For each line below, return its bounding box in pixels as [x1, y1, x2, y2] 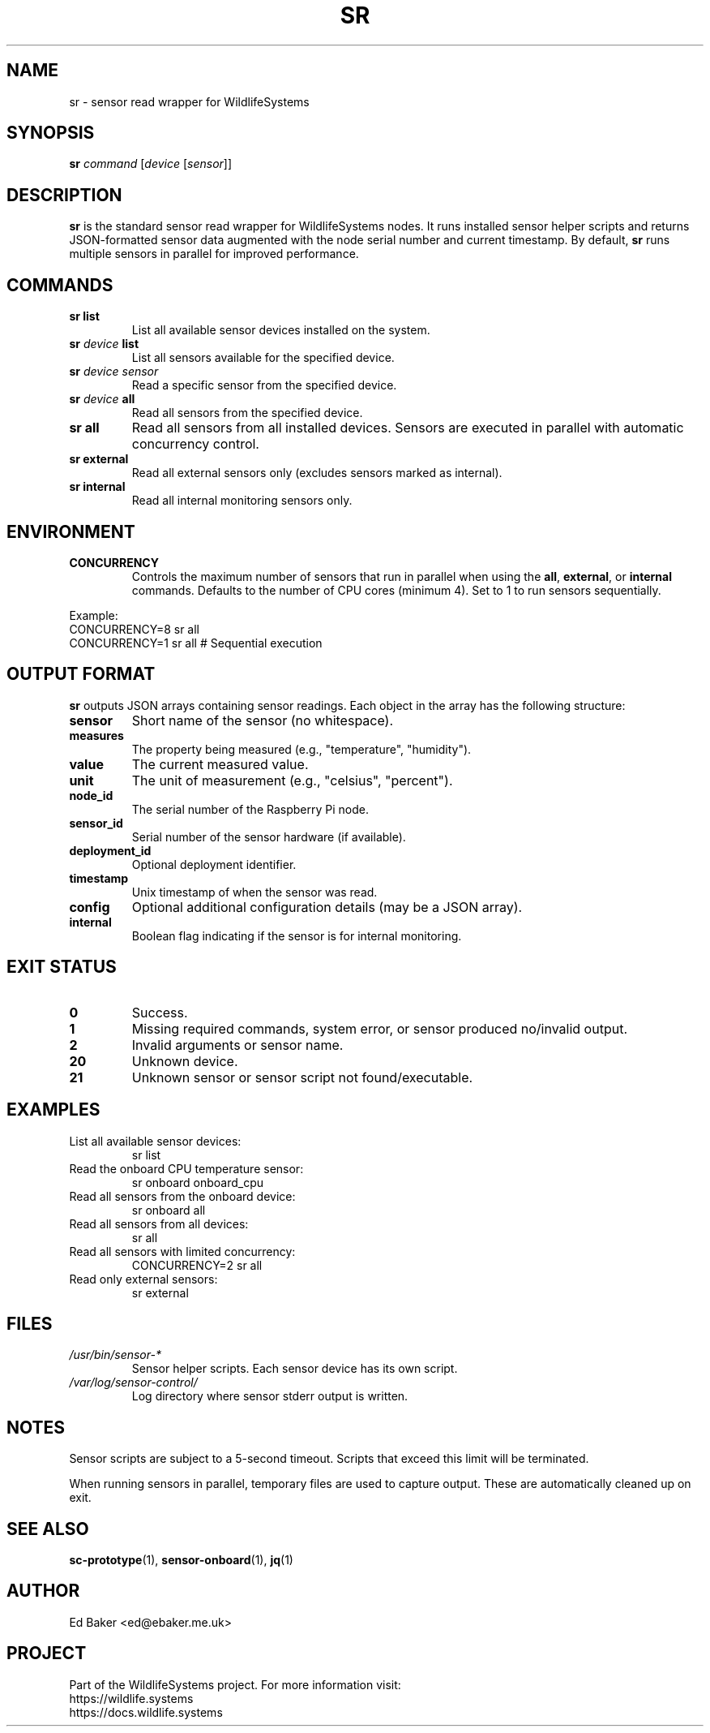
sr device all [69, 392, 135, 406]
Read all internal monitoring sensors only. [131, 493, 353, 508]
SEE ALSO [6, 1518, 89, 1539]
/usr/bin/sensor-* [69, 1348, 161, 1362]
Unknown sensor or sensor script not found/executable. [131, 1069, 473, 1086]
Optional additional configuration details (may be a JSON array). [131, 898, 523, 915]
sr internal [69, 479, 126, 494]
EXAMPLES [6, 1099, 101, 1120]
